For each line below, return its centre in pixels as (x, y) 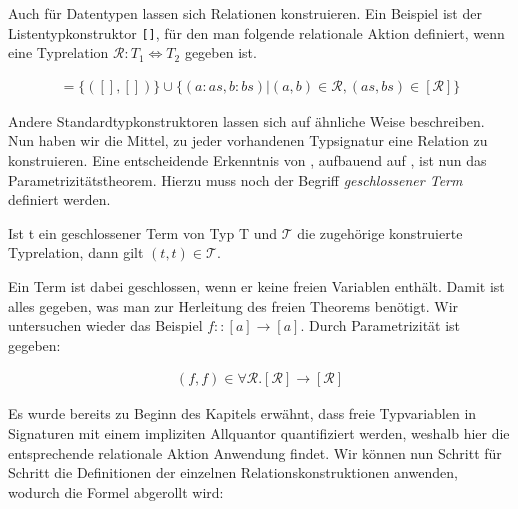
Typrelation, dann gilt (76, 252)
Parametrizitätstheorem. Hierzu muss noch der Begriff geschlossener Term (235, 179)
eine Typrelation (58, 52)
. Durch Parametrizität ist (380, 325)
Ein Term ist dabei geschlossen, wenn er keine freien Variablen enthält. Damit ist (256, 286)
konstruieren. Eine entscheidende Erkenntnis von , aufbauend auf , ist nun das (247, 160)
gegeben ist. (220, 52)
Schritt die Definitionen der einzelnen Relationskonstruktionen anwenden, (233, 472)
